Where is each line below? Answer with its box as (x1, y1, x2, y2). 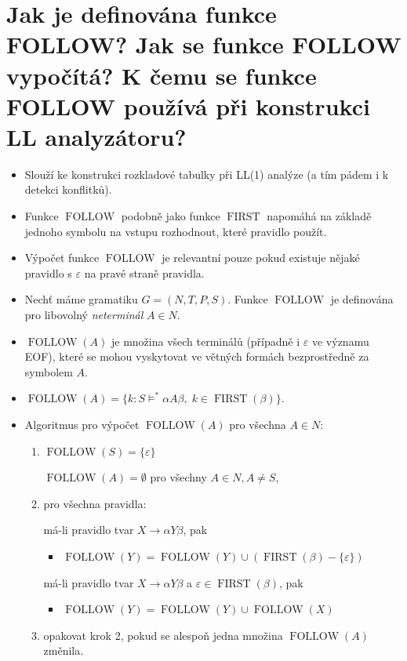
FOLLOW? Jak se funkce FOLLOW (6, 28, 402, 60)
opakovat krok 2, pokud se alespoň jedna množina (43, 626, 283, 643)
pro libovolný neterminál (24, 307, 144, 323)
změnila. (43, 642, 84, 659)
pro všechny (150, 469, 207, 485)
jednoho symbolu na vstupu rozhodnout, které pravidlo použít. (24, 223, 327, 239)
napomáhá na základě (267, 208, 372, 224)
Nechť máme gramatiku (24, 291, 138, 307)
